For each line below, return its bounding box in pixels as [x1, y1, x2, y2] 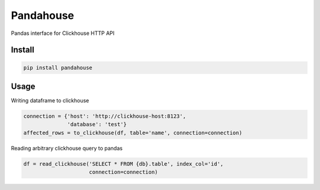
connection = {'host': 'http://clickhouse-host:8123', [23, 113, 186, 120]
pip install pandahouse [23, 64, 93, 71]
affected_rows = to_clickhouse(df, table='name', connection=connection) [23, 129, 242, 136]
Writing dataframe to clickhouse [11, 97, 89, 104]
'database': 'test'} [67, 121, 127, 128]
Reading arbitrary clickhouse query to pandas [11, 144, 123, 152]
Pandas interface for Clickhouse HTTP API [11, 30, 115, 37]
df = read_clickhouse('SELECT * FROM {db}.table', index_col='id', [23, 160, 224, 167]
